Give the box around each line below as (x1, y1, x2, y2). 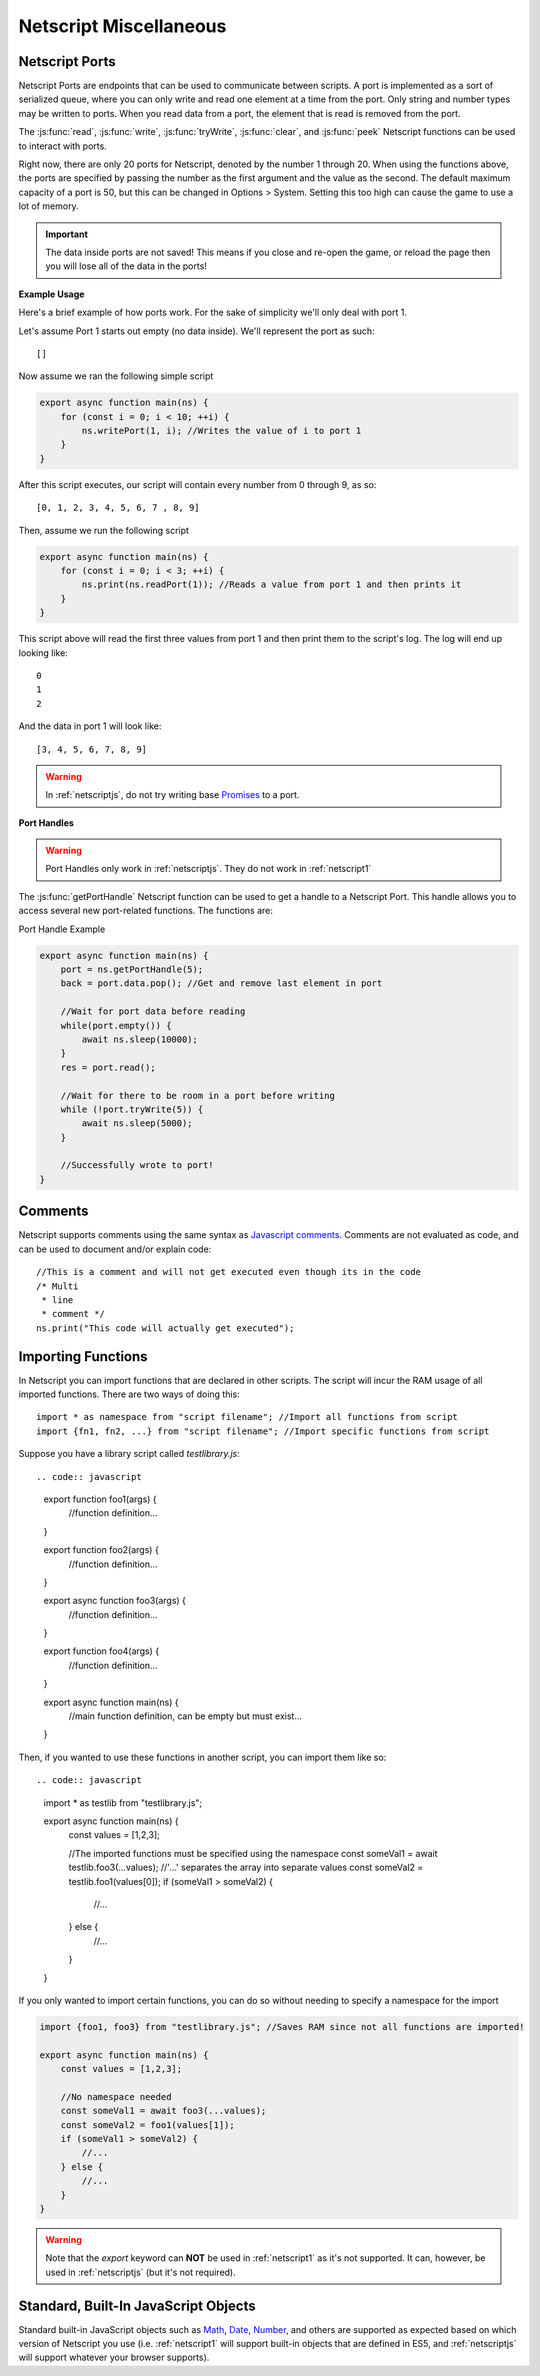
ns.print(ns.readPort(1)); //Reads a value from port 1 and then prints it (81, 579, 462, 590)
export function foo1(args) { (43, 1493, 157, 1505)
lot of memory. (18, 200, 79, 212)
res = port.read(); (60, 1061, 157, 1073)
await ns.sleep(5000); (81, 1118, 194, 1129)
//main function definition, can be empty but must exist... (68, 1710, 302, 1722)
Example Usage (18, 288, 85, 300)
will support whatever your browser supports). (18, 2351, 210, 2364)
